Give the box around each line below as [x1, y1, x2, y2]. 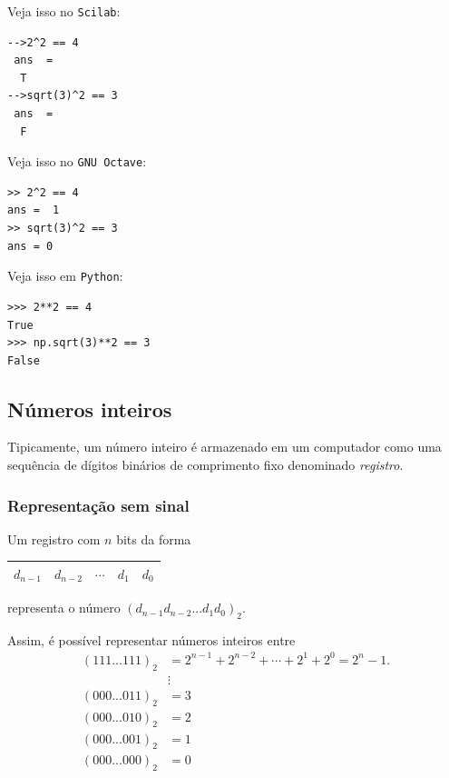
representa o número [7, 598, 121, 617]
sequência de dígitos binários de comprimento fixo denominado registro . [7, 455, 404, 474]
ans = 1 [7, 204, 60, 217]
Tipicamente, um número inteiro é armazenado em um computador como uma [7, 437, 442, 456]
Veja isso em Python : [7, 266, 123, 285]
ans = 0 [7, 239, 54, 253]
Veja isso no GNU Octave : [7, 152, 147, 171]
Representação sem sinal [7, 494, 190, 516]
